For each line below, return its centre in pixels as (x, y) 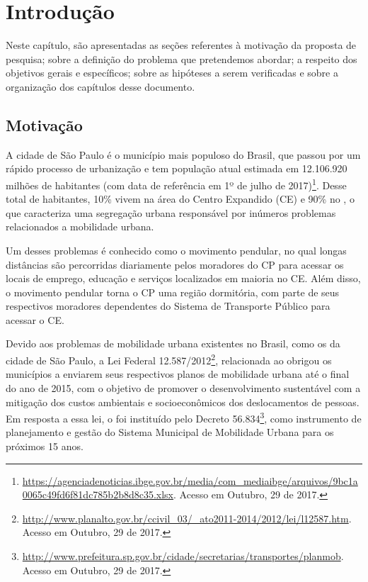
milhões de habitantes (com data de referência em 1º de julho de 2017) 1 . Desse (176, 184)
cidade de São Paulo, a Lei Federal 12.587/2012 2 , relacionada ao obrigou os (169, 359)
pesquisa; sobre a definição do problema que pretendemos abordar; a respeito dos (182, 58)
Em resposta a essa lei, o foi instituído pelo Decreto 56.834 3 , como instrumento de (184, 417)
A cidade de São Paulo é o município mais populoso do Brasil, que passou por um (183, 154)
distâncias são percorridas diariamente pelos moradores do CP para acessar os (175, 264)
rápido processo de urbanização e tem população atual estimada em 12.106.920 (177, 168)
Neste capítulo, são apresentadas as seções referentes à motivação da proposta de (181, 45)
